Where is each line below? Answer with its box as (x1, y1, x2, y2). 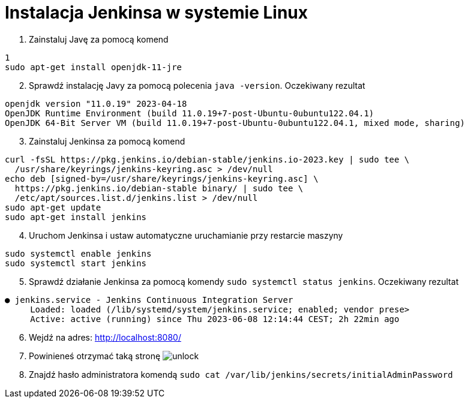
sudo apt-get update (5, 202, 101, 212)
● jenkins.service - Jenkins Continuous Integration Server (5, 294, 293, 305)
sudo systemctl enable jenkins (5, 248, 152, 258)
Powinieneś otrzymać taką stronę (29, 350, 161, 361)
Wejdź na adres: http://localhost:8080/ (29, 332, 181, 342)
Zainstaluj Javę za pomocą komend (29, 34, 169, 44)
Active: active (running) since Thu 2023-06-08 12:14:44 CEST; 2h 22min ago (30, 314, 400, 324)
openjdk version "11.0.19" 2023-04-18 (5, 98, 187, 109)
